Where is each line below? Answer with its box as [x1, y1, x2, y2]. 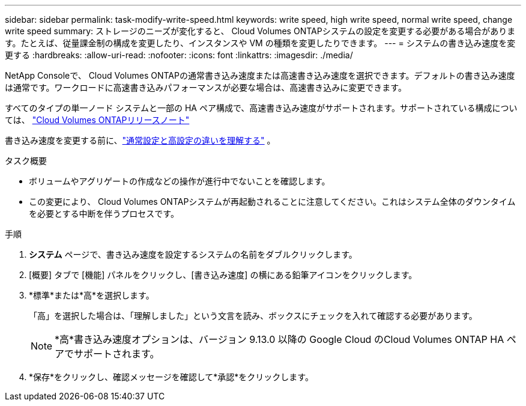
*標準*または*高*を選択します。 [29, 290, 154, 300]
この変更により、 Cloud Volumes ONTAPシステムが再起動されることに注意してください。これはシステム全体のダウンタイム [29, 196, 516, 207]
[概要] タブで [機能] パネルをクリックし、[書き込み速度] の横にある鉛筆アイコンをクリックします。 [29, 270, 417, 280]
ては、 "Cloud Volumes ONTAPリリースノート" [5, 115, 190, 125]
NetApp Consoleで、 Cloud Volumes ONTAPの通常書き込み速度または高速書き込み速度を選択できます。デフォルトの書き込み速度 [5, 70, 515, 80]
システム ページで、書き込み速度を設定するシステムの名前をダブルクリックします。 [29, 249, 357, 259]
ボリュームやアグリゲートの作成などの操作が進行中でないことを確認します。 [29, 176, 330, 186]
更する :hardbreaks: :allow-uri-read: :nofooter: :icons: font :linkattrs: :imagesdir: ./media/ [5, 50, 353, 60]
